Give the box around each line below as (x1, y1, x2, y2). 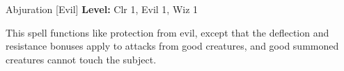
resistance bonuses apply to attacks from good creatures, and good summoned (6, 39, 339, 53)
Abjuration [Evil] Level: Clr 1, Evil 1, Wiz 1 (6, 2, 198, 16)
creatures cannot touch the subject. (6, 52, 157, 66)
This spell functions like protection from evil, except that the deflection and (6, 25, 329, 39)
